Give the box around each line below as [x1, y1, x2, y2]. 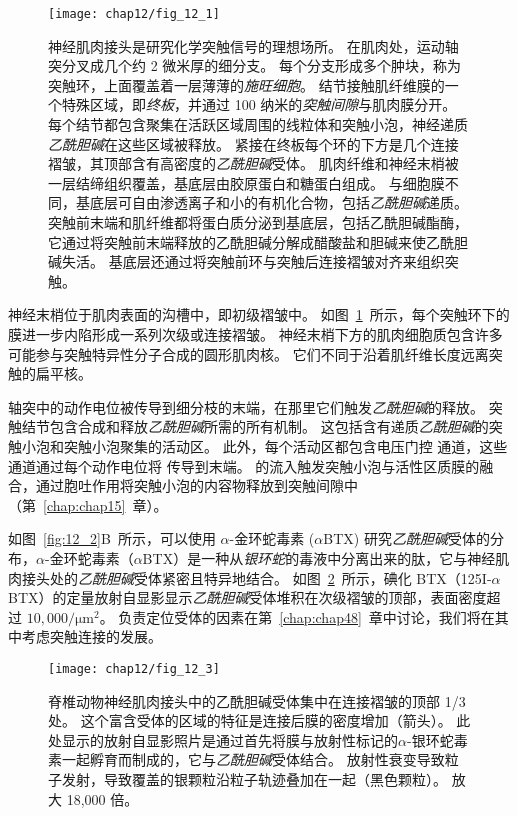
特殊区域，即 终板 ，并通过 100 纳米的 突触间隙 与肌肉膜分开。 [61, 94, 457, 115]
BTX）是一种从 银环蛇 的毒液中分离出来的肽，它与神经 [142, 547, 496, 568]
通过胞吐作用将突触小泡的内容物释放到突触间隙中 [35, 475, 358, 496]
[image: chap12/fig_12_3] [48, 661, 220, 676]
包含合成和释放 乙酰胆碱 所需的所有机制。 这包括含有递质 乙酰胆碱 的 [49, 416, 489, 437]
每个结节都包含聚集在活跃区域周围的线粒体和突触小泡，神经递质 [48, 114, 468, 135]
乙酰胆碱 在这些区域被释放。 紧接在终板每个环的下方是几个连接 [48, 133, 459, 154]
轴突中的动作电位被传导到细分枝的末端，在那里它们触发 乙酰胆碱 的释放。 [8, 396, 484, 417]
